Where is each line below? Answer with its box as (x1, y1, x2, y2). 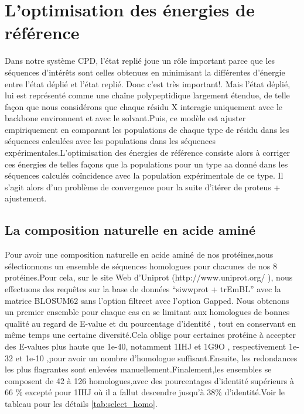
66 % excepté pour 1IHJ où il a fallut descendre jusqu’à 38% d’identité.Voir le (5, 386, 285, 398)
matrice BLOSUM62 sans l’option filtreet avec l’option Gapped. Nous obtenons (5, 294, 289, 306)
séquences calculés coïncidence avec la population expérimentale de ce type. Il (5, 169, 283, 182)
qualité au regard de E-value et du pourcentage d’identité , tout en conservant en (5, 317, 296, 329)
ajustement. (5, 192, 47, 204)
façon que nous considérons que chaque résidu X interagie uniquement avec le (5, 100, 283, 112)
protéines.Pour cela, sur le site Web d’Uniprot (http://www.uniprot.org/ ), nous (5, 271, 293, 283)
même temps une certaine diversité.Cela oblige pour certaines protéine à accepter (5, 329, 296, 341)
